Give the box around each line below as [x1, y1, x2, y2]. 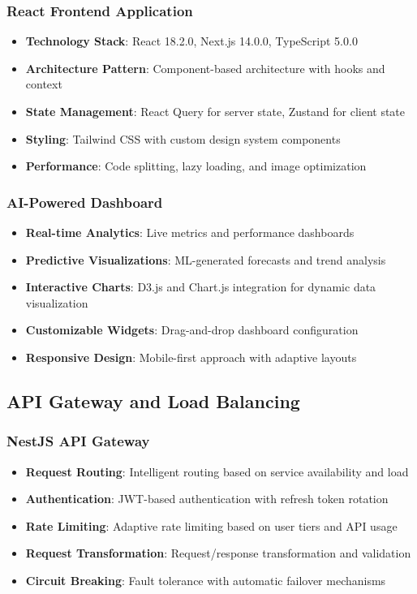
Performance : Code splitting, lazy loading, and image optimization [25, 157, 367, 174]
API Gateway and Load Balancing [6, 388, 300, 413]
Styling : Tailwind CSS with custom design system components [25, 130, 341, 147]
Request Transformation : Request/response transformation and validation [25, 544, 411, 562]
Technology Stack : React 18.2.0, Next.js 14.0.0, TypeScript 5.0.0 [25, 32, 358, 49]
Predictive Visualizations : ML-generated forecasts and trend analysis [25, 251, 386, 268]
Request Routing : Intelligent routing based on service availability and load [25, 463, 409, 480]
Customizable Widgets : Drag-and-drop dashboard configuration [25, 321, 359, 338]
